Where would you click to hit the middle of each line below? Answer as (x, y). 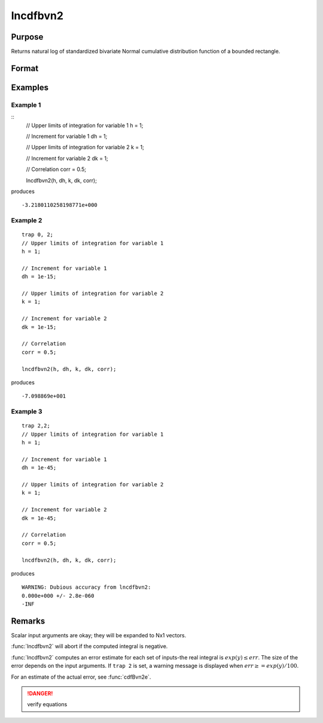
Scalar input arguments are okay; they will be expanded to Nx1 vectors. (99, 635)
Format (25, 68)
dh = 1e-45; (39, 468)
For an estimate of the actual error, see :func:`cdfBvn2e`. (81, 677)
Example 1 (26, 105)
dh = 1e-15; (39, 277)
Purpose (27, 37)
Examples (30, 87)
